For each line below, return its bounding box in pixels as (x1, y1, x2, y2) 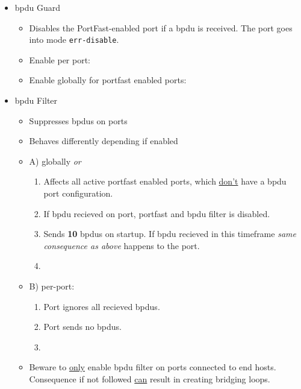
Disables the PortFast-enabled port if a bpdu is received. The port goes (29, 21, 293, 34)
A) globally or (29, 154, 81, 167)
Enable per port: (29, 53, 91, 66)
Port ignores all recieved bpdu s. (43, 300, 160, 312)
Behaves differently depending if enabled (29, 134, 178, 147)
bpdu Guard (14, 1, 61, 13)
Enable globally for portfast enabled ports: (29, 74, 187, 86)
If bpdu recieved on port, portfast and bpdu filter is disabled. (43, 207, 270, 220)
